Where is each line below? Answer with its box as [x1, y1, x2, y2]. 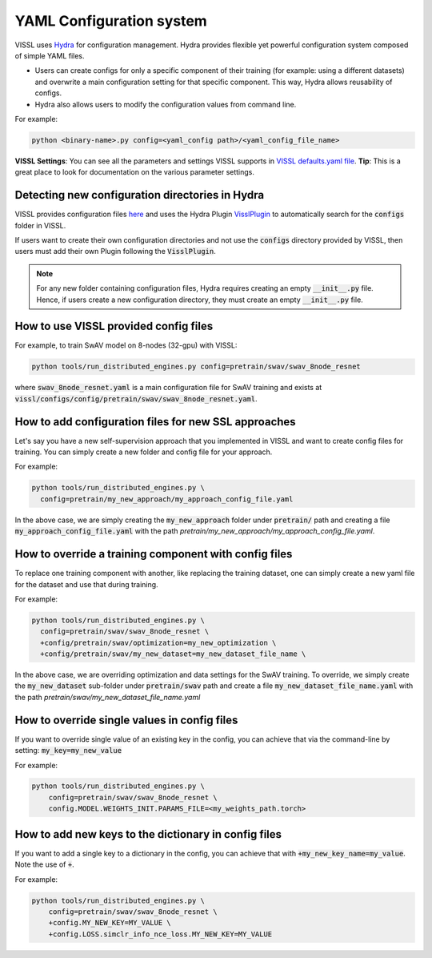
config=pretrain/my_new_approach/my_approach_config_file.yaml [40, 494, 294, 504]
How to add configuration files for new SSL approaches [14, 415, 296, 429]
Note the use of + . [14, 859, 75, 869]
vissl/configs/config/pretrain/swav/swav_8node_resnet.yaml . [14, 393, 258, 404]
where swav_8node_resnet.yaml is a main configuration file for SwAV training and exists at [14, 383, 322, 392]
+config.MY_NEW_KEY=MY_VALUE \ [48, 918, 171, 928]
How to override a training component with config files [14, 547, 293, 561]
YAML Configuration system [14, 12, 207, 30]
